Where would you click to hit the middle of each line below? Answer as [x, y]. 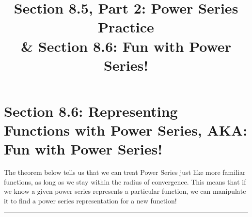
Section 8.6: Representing [91, 111]
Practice [126, 27]
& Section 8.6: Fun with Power [126, 46]
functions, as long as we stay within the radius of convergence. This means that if [125, 181]
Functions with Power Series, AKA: [126, 130]
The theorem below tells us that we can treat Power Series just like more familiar [125, 172]
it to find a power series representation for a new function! [90, 201]
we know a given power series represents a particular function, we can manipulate [125, 191]
